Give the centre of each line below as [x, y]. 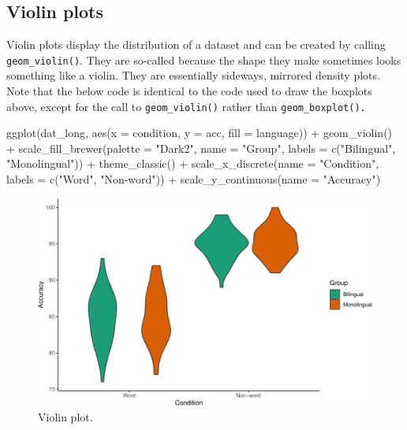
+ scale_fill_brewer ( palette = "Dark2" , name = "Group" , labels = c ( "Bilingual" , [201, 148]
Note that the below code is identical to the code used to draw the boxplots [189, 91]
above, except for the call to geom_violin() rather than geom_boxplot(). [186, 106]
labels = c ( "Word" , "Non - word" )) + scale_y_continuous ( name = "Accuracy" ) [194, 179]
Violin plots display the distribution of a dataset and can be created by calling [196, 44]
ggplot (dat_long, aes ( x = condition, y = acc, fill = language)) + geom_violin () [200, 133]
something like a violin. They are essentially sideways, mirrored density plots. [193, 75]
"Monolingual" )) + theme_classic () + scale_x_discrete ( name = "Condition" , [193, 163]
